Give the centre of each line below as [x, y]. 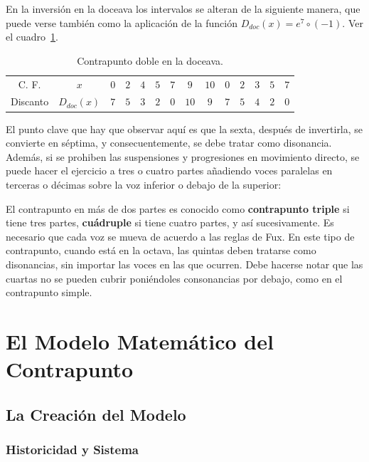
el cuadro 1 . [32, 37]
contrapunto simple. [49, 292]
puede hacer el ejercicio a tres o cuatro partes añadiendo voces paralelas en [169, 170]
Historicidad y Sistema [73, 449]
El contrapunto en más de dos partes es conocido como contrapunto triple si [178, 208]
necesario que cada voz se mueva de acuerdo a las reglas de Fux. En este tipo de [180, 236]
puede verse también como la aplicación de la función [122, 22]
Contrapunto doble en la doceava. [150, 60]
